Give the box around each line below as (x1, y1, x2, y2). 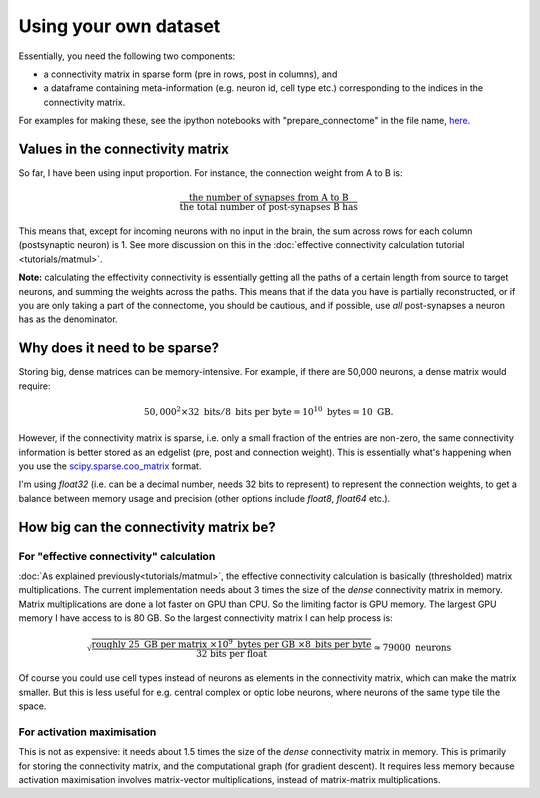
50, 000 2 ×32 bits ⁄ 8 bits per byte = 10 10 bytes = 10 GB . (143, 405, 394, 417)
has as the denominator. (18, 313, 119, 325)
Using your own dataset (18, 15, 221, 37)
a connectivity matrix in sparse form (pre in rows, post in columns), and (43, 68, 338, 80)
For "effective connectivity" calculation (18, 549, 216, 563)
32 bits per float (195, 648, 268, 659)
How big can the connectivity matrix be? (18, 518, 277, 535)
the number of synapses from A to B (188, 192, 349, 204)
